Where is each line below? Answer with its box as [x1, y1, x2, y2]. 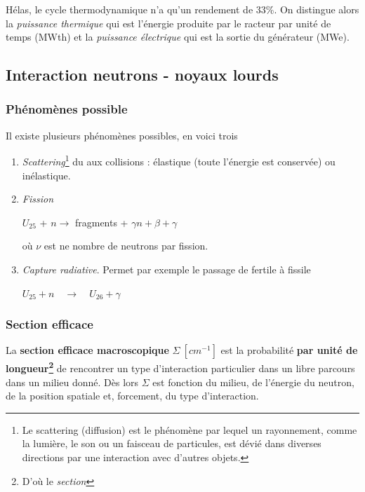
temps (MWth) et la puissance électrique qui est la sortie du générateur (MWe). [6, 29, 350, 44]
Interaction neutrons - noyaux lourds [6, 64, 279, 86]
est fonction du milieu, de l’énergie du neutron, [152, 374, 354, 389]
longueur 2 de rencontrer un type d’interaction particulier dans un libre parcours [6, 359, 355, 376]
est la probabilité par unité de [220, 343, 358, 357]
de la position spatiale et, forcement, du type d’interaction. [6, 388, 259, 403]
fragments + [74, 214, 128, 229]
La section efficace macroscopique [6, 343, 169, 357]
